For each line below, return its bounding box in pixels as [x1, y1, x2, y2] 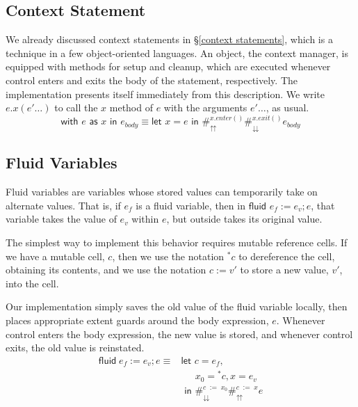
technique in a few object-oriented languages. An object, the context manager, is [6, 45, 348, 60]
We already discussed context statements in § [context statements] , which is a [6, 32, 333, 47]
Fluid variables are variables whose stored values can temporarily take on [6, 184, 318, 199]
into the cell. [6, 276, 59, 290]
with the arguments [163, 100, 247, 115]
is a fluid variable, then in [136, 198, 245, 212]
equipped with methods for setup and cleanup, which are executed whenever [6, 59, 331, 74]
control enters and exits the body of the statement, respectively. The [6, 72, 298, 87]
